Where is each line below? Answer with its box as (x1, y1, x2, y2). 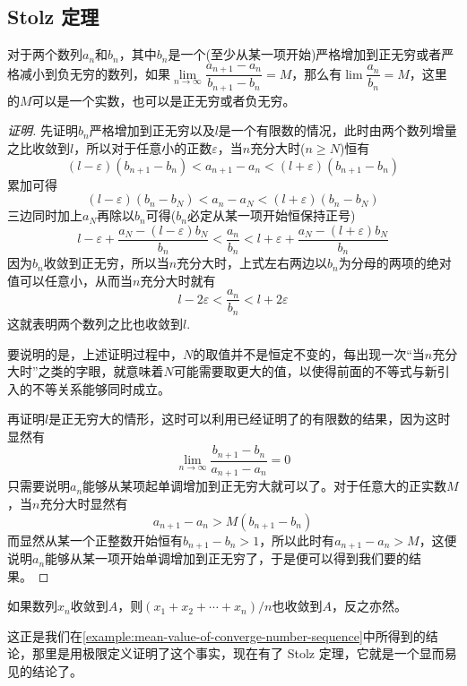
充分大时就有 (140, 270, 216, 289)
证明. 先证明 (7, 121, 78, 140)
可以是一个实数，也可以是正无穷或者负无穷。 (31, 90, 296, 109)
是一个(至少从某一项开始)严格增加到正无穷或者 (168, 45, 442, 64)
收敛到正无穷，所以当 (43, 253, 169, 272)
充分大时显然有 (39, 494, 128, 513)
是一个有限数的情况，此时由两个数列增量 (218, 121, 457, 140)
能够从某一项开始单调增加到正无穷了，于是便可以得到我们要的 (45, 549, 410, 568)
